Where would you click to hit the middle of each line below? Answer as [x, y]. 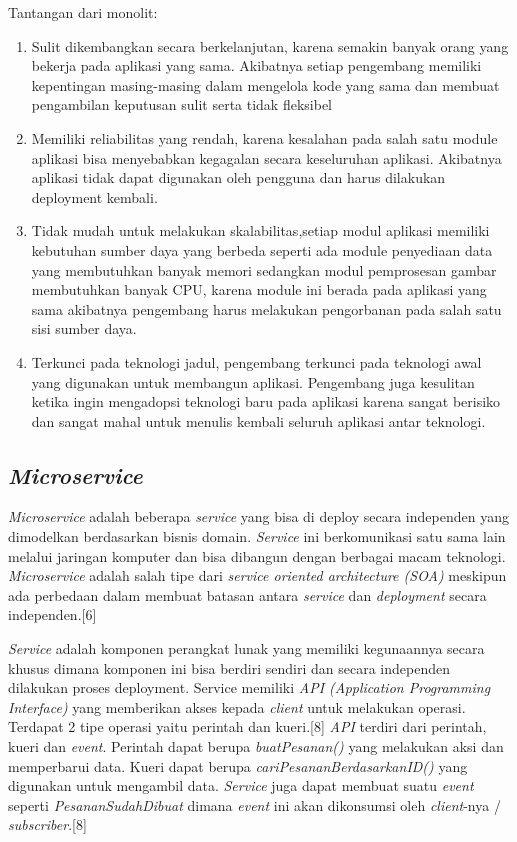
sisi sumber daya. [84, 328]
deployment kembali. [94, 196]
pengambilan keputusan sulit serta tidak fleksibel [182, 104]
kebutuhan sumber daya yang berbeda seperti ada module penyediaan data [262, 249]
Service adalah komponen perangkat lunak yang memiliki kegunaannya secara [246, 648]
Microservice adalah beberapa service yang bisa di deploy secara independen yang [258, 516]
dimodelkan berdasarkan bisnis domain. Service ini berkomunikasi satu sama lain [257, 536]
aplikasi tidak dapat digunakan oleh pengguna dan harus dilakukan [238, 177]
